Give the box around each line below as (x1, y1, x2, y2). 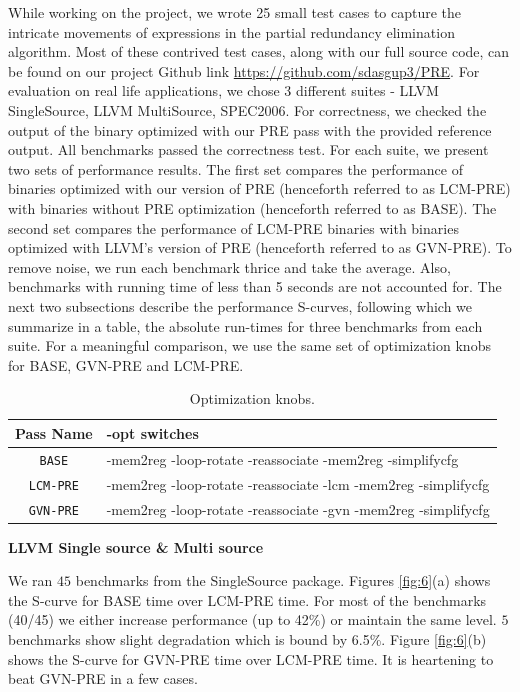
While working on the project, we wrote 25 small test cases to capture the (8, 2, 462, 22)
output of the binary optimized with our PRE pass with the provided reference (8, 119, 492, 140)
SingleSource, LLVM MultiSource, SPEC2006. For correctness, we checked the (8, 99, 487, 120)
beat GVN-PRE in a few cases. (8, 668, 198, 689)
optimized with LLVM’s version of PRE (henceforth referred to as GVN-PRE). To (8, 237, 512, 258)
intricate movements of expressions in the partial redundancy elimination (8, 21, 455, 42)
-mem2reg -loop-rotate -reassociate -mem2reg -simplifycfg (106, 448, 459, 469)
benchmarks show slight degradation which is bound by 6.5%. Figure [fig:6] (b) (8, 629, 487, 650)
